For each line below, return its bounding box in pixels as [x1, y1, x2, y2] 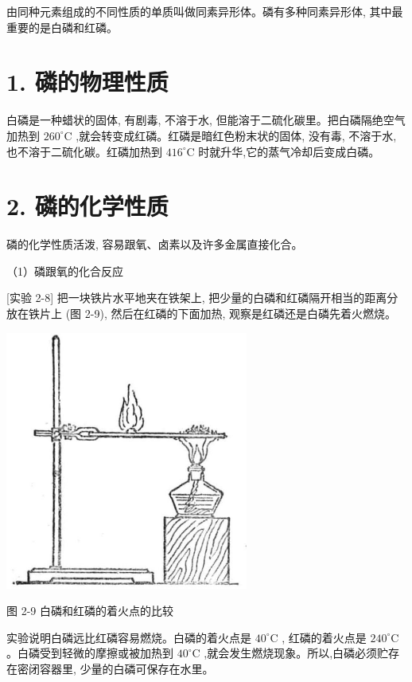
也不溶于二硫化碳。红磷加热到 [6, 143, 162, 159]
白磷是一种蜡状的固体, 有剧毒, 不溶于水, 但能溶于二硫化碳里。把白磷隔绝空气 [6, 112, 406, 128]
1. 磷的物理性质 [6, 65, 169, 98]
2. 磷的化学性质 [6, 190, 169, 222]
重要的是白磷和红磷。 [6, 18, 118, 35]
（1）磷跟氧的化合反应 [6, 262, 123, 279]
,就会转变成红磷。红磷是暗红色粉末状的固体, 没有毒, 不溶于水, [76, 127, 397, 143]
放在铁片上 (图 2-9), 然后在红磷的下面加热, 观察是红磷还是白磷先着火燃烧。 [6, 305, 396, 321]
